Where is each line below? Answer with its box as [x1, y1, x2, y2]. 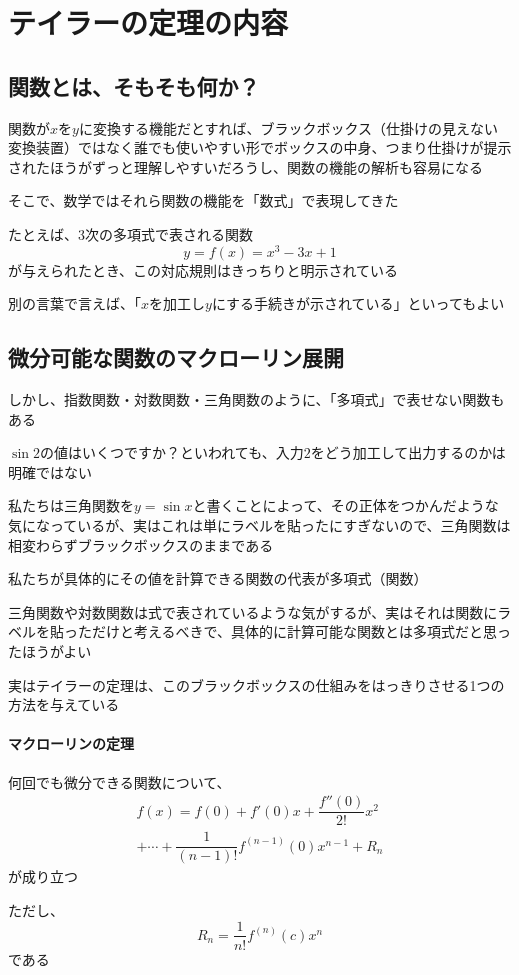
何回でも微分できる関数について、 [8, 771, 231, 792]
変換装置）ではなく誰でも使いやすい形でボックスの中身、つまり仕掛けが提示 [8, 137, 512, 158]
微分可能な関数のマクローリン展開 [8, 342, 344, 373]
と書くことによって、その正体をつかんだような [192, 495, 499, 516]
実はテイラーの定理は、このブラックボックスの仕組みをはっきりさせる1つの [8, 674, 505, 695]
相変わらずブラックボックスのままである [8, 534, 274, 555]
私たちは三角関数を [8, 495, 134, 516]
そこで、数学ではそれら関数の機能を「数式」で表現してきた [8, 190, 399, 211]
